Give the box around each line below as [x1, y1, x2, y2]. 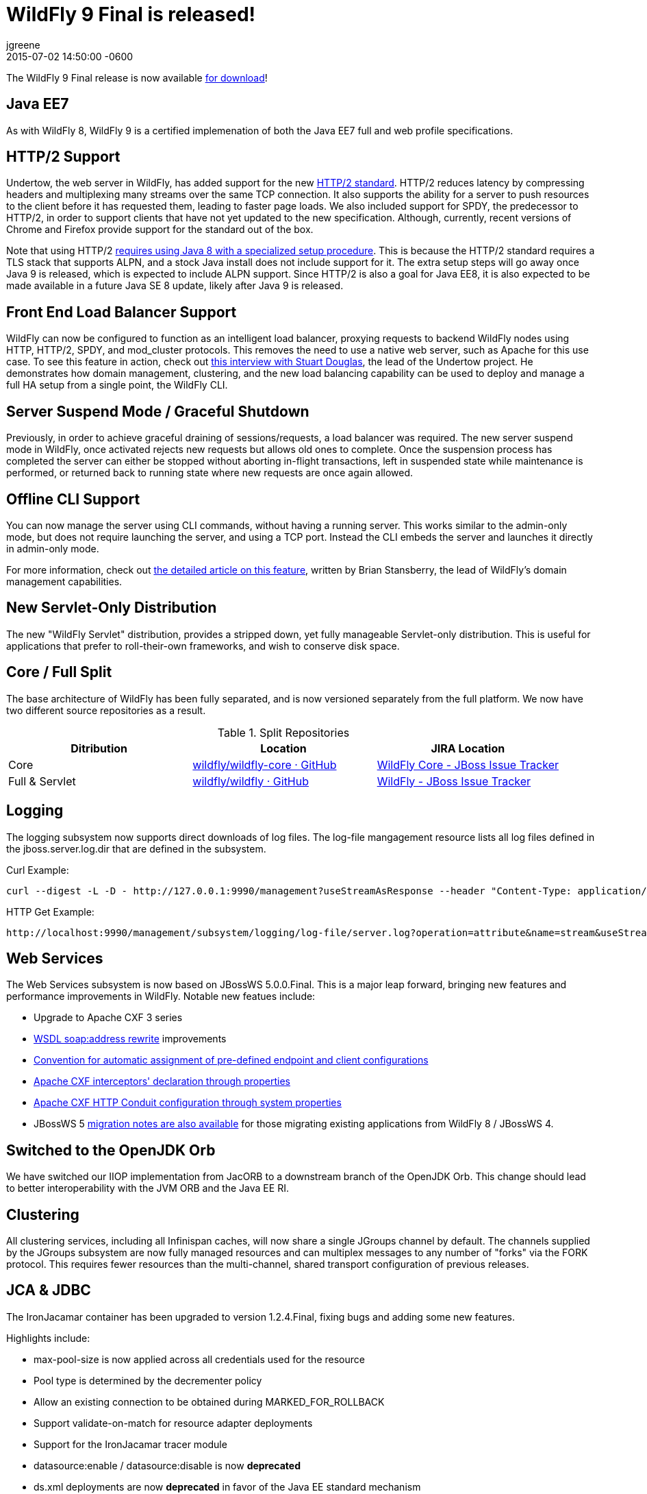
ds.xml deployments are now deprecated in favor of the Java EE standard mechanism [34, 1480, 421, 1493]
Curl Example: [6, 864, 69, 876]
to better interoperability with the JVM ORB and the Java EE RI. [6, 1182, 289, 1195]
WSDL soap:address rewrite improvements [34, 1033, 227, 1045]
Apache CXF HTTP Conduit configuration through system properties [34, 1097, 342, 1109]
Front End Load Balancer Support [6, 303, 237, 321]
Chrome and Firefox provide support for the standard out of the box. [6, 223, 314, 236]
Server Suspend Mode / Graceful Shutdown [6, 402, 309, 420]
